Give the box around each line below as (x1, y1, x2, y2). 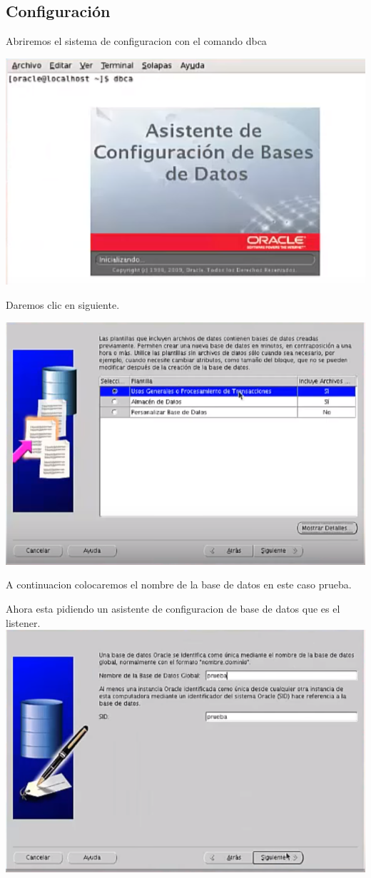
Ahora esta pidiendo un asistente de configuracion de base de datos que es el (6, 601, 340, 616)
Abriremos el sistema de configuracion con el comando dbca (6, 34, 267, 49)
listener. (6, 615, 41, 630)
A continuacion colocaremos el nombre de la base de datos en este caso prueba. (6, 577, 352, 592)
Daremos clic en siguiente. (6, 297, 120, 312)
